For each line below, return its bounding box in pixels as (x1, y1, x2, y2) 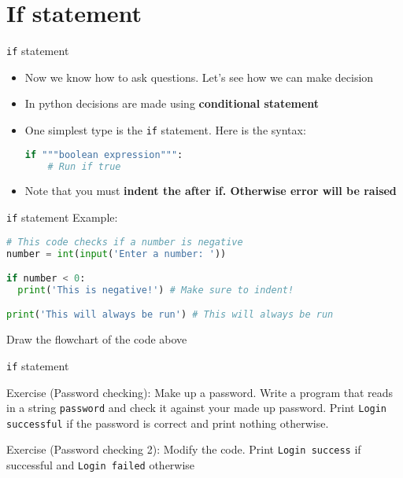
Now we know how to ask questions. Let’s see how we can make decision (24, 68, 374, 85)
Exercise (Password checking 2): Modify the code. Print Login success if (6, 441, 361, 458)
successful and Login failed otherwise (6, 457, 195, 473)
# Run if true (47, 160, 121, 172)
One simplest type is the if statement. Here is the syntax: (24, 121, 306, 138)
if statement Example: (6, 208, 118, 225)
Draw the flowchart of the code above (6, 331, 187, 347)
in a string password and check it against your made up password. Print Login (6, 399, 387, 416)
